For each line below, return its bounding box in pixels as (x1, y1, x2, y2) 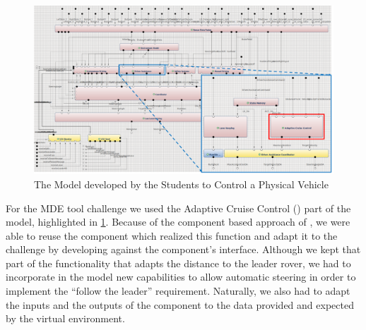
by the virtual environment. (6, 311, 125, 326)
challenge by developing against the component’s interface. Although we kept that (6, 242, 361, 257)
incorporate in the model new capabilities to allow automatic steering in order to (6, 269, 356, 284)
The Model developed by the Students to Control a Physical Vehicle (34, 176, 329, 191)
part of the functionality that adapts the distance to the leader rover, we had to (6, 255, 351, 270)
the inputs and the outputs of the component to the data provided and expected (6, 297, 354, 312)
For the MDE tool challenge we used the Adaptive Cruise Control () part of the (6, 200, 351, 215)
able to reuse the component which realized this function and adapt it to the (6, 228, 338, 243)
